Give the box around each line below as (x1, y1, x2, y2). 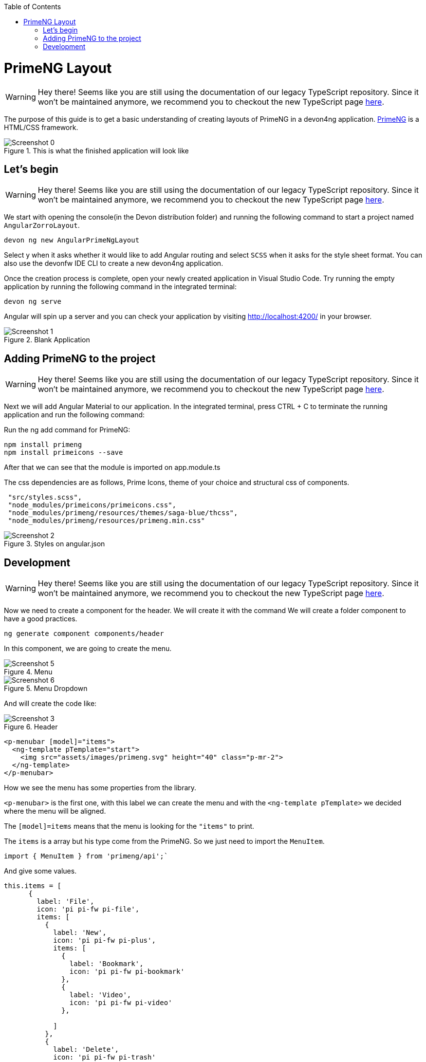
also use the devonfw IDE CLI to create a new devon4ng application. (4, 259, 223, 268)
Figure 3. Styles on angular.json (4, 540, 105, 548)
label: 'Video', (69, 991, 131, 999)
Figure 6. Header (4, 723, 58, 731)
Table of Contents (4, 2, 61, 11)
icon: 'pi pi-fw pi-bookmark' (69, 968, 185, 976)
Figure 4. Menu (4, 668, 53, 676)
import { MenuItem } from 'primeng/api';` (4, 852, 168, 860)
